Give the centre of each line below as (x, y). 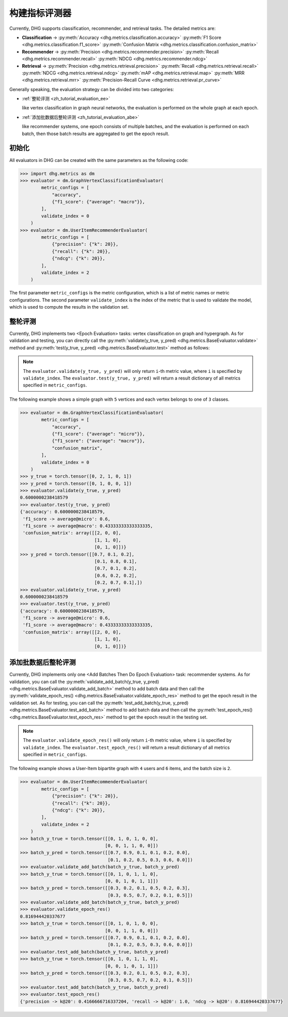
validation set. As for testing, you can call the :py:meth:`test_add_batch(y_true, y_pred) (99, 703)
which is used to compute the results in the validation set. (69, 307)
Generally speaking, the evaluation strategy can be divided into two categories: (92, 89)
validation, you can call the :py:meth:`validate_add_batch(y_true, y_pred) (84, 682)
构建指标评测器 (40, 13)
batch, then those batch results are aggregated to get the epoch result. (96, 134)
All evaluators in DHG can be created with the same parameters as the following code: (99, 160)
